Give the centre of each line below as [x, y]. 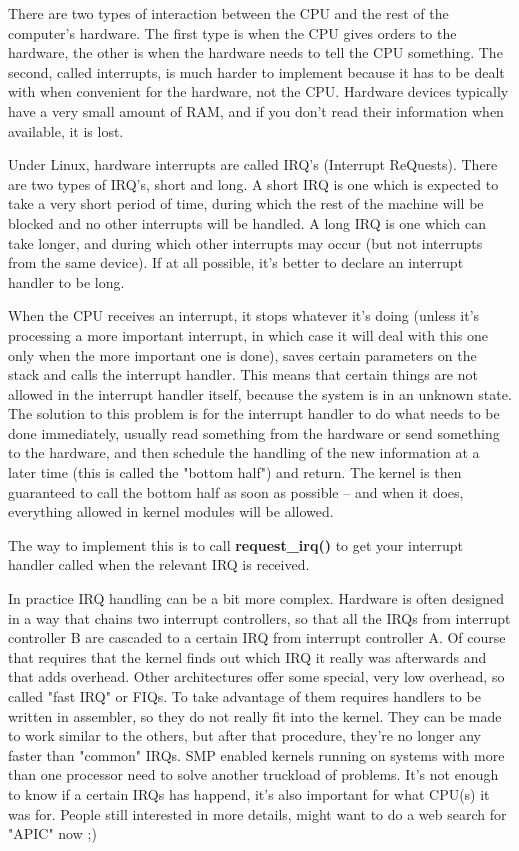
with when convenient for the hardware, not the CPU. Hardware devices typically [258, 91]
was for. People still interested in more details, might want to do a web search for [257, 813]
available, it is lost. [66, 130]
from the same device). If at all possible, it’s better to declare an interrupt [236, 262]
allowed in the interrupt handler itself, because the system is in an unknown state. [260, 393]
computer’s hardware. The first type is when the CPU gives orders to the [232, 32]
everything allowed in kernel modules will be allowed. [171, 511]
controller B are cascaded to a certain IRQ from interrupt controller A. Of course [257, 637]
